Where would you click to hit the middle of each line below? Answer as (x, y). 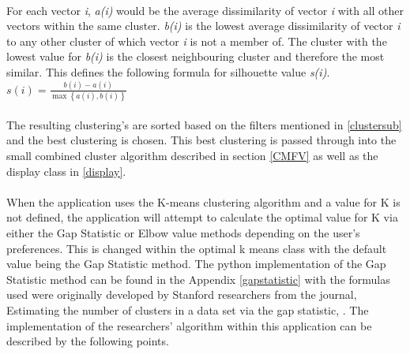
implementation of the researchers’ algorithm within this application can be (189, 325)
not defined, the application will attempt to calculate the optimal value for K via (202, 217)
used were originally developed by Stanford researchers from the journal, (182, 294)
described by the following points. (88, 341)
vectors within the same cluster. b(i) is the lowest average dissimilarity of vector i (203, 26)
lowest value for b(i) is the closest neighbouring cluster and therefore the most (196, 56)
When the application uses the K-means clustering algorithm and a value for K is (203, 201)
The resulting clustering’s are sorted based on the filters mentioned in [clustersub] (204, 124)
